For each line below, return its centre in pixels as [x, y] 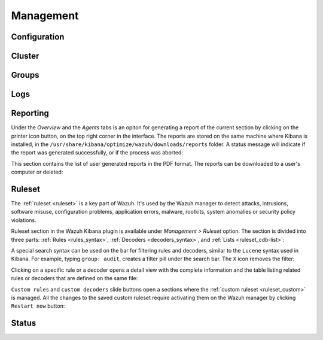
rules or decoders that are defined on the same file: [74, 278]
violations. [24, 220]
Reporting [30, 113]
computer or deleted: [37, 172]
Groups [25, 75]
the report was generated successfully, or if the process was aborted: [97, 153]
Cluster [25, 56]
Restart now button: [38, 306]
